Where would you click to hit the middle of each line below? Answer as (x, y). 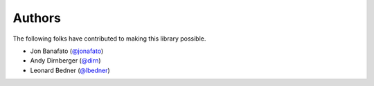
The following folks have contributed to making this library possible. (109, 39)
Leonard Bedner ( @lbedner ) (70, 70)
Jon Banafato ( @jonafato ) (67, 51)
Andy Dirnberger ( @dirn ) (65, 61)
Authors (37, 18)
